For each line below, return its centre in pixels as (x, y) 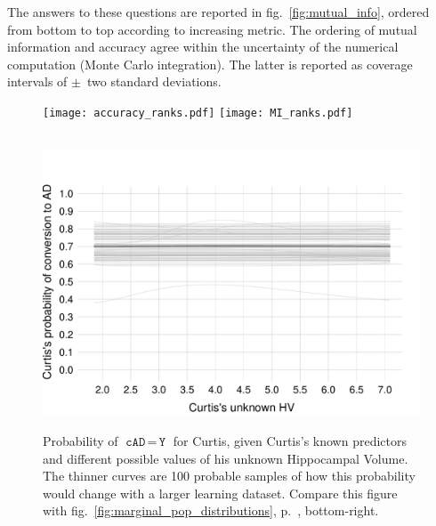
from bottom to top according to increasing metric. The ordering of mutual (212, 29)
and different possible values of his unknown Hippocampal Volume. (226, 458)
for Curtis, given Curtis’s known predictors (290, 440)
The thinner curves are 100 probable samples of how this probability (229, 476)
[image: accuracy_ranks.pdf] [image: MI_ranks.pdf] (198, 113)
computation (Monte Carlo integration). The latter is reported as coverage (210, 64)
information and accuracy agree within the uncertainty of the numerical (203, 47)
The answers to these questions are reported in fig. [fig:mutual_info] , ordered (218, 12)
